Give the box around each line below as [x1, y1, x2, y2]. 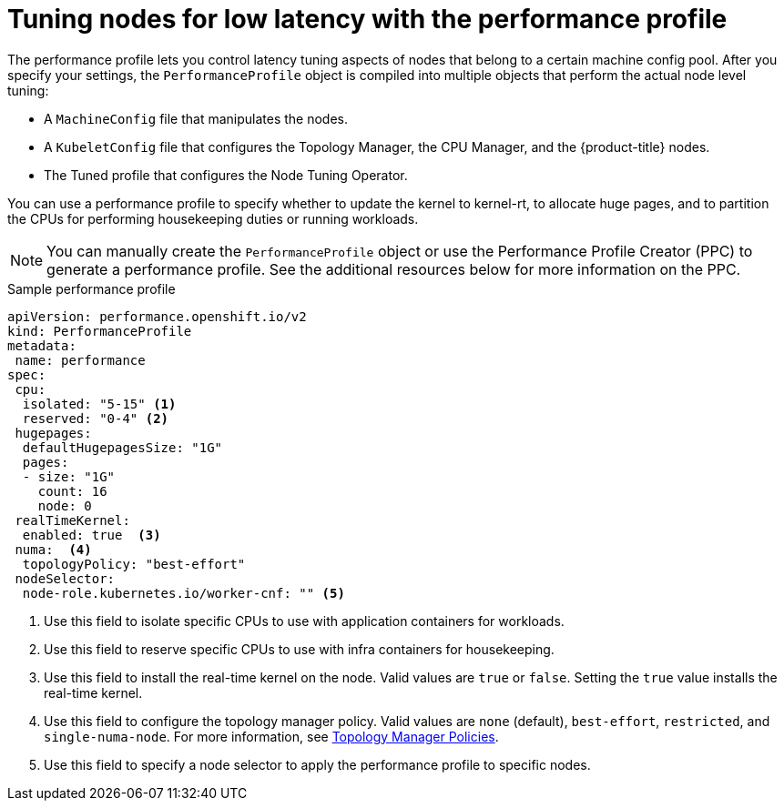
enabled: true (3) [22, 527, 161, 542]
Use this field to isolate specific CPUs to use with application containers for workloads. [44, 612, 565, 629]
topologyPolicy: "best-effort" [22, 556, 246, 571]
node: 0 [37, 498, 92, 513]
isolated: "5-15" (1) [22, 396, 177, 411]
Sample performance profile [7, 280, 176, 297]
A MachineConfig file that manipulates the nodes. [44, 110, 349, 126]
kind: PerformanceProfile [7, 323, 192, 338]
